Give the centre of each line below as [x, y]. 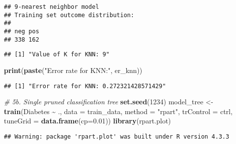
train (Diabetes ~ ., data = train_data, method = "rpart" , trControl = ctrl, [118, 111]
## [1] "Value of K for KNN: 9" [57, 55]
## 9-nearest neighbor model [52, 7]
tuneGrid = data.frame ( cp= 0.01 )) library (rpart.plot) [88, 121]
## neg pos [22, 31]
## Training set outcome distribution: [69, 15]
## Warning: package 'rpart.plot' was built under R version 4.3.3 [117, 136]
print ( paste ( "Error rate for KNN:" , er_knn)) [73, 70]
